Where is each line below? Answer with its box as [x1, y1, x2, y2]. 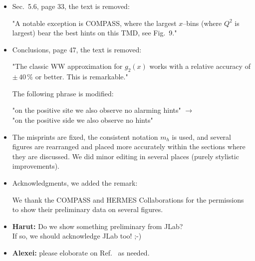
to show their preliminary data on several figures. [12, 204, 163, 215]
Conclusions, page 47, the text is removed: [12, 44, 142, 54]
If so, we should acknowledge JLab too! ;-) [12, 231, 142, 241]
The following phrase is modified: [12, 88, 114, 98]
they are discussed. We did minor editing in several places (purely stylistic [12, 151, 239, 161]
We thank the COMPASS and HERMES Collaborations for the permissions [12, 194, 244, 205]
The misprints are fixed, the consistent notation [12, 131, 158, 142]
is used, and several [172, 131, 232, 142]
